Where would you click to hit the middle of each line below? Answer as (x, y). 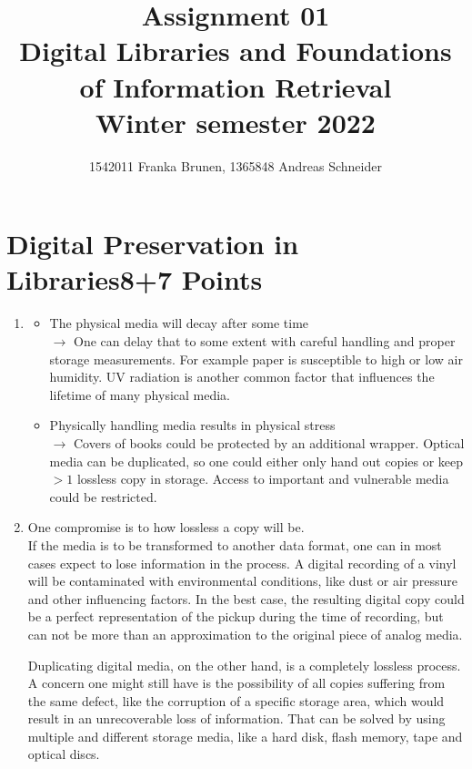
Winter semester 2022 (236, 122)
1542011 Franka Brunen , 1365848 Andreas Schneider (236, 165)
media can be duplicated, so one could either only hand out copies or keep (256, 461)
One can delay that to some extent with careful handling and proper (264, 341)
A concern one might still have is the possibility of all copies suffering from (236, 683)
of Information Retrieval (236, 86)
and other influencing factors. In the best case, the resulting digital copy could (246, 598)
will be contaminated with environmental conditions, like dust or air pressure (243, 581)
